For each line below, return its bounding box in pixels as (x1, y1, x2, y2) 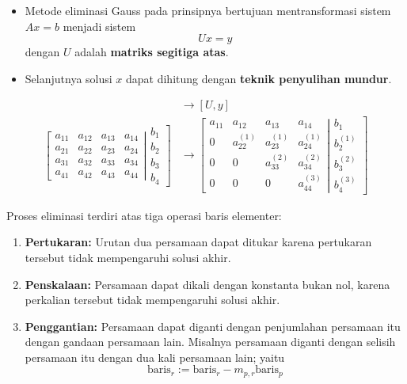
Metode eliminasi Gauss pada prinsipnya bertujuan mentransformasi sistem (25, 2, 391, 18)
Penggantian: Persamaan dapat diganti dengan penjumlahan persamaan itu (25, 317, 401, 334)
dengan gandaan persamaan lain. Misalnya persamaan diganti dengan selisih (25, 333, 396, 350)
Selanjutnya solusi (25, 70, 112, 86)
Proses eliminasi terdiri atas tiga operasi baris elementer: (6, 207, 282, 223)
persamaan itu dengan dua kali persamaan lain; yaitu (25, 348, 285, 365)
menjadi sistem (63, 17, 136, 34)
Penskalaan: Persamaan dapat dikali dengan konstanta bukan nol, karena (25, 276, 390, 292)
